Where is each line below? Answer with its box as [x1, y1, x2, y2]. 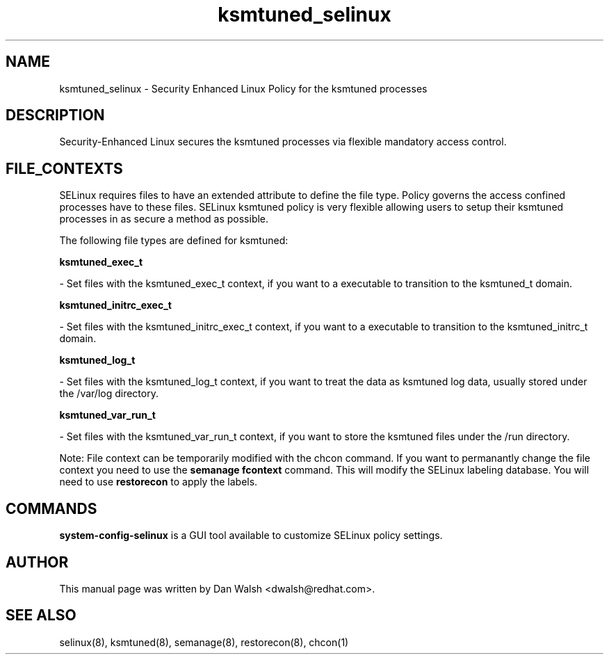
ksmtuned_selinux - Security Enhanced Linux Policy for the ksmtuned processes [59, 82, 428, 95]
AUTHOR [6, 553, 69, 571]
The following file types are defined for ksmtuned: [59, 234, 289, 247]
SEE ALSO [6, 606, 76, 625]
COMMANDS [6, 499, 97, 517]
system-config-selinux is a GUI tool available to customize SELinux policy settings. [59, 529, 443, 542]
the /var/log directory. [59, 387, 159, 400]
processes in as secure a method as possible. [59, 213, 269, 225]
